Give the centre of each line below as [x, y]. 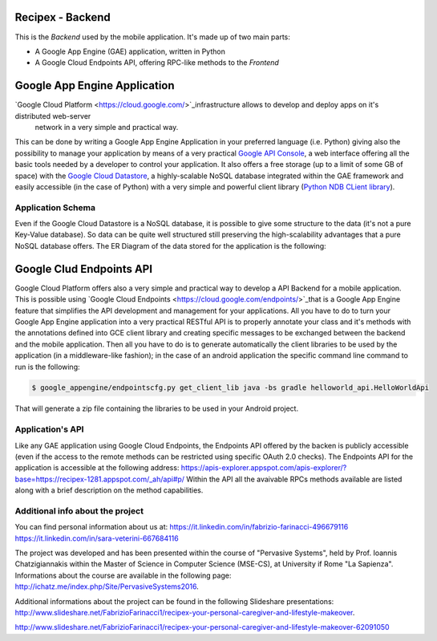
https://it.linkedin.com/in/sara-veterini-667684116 [97, 538]
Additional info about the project [79, 511]
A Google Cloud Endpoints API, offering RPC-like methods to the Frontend [157, 63]
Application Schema [55, 207]
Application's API [49, 429]
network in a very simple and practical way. [107, 127]
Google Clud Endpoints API [83, 269]
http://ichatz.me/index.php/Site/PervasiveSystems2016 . [107, 586]
